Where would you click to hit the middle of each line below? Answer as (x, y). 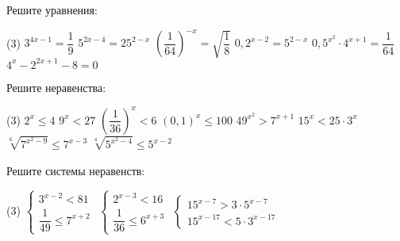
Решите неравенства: (56, 87)
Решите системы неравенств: (76, 170)
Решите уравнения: (52, 10)
